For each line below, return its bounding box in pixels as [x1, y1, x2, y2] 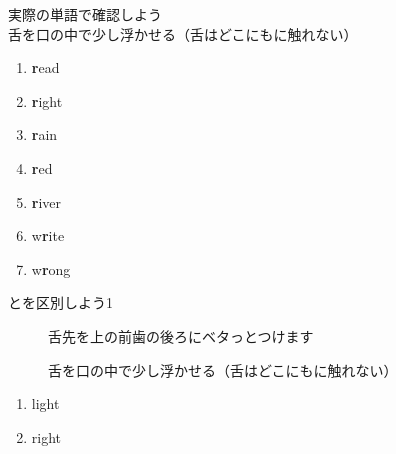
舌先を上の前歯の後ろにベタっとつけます [48, 325, 314, 346]
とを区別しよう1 [8, 292, 113, 313]
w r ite [31, 225, 65, 246]
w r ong [31, 258, 71, 279]
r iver [31, 191, 62, 212]
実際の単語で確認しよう [8, 4, 162, 24]
